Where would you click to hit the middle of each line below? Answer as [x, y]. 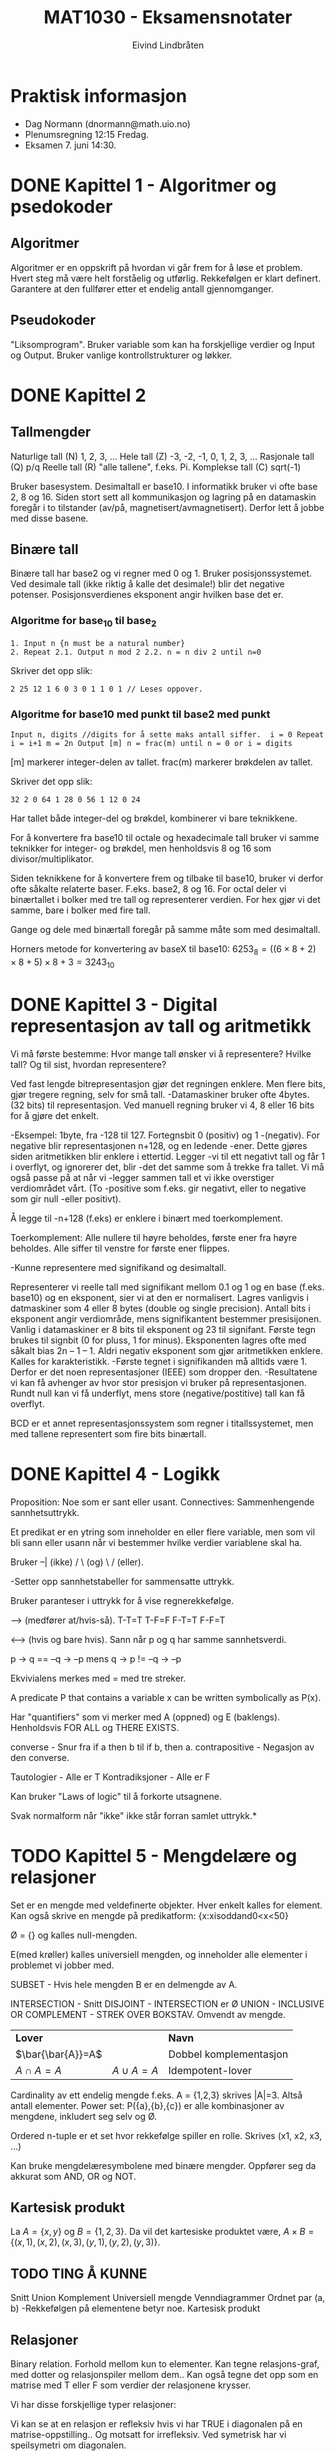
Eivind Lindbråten [168, 45]
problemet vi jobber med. [62, 1965]
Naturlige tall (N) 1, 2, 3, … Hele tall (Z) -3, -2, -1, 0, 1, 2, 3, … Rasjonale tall [162, 456]
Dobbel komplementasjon [228, 2054]
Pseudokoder [53, 320]
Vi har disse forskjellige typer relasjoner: [93, 2405]
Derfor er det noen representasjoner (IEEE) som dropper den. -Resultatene [164, 1372]
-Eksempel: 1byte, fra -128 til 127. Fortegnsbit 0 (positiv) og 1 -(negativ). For [165, 1135]
